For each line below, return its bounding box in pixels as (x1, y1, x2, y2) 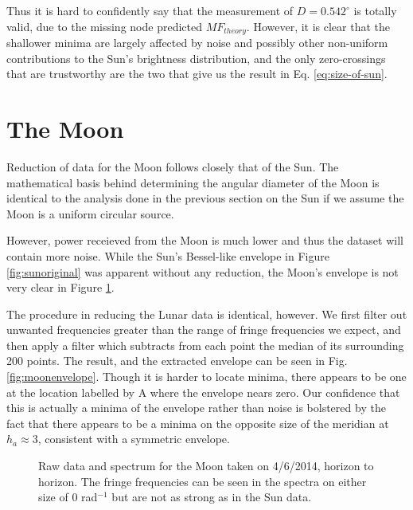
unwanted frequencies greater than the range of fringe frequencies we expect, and (6, 321, 401, 338)
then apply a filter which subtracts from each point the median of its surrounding (6, 336, 404, 353)
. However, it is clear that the (246, 18, 391, 34)
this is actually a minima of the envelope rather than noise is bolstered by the (6, 399, 386, 416)
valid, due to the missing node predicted (6, 18, 202, 34)
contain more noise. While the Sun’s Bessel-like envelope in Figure (6, 247, 329, 264)
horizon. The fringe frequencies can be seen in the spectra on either (38, 473, 367, 489)
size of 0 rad (38, 488, 98, 505)
